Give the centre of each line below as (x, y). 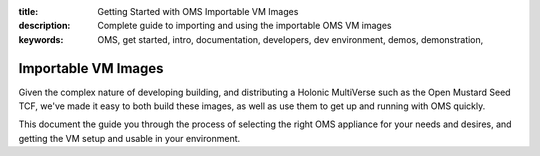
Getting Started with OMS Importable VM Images (198, 11)
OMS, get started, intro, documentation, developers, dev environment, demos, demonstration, (290, 39)
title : (28, 11)
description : (44, 26)
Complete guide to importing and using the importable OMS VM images (244, 26)
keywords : (41, 39)
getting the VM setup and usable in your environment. (129, 138)
